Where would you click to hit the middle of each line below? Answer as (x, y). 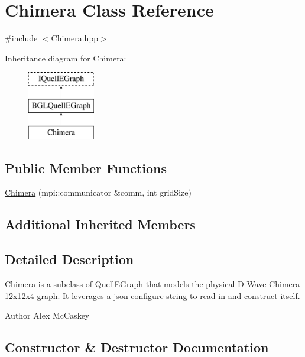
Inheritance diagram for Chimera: (66, 58)
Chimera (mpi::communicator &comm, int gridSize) (98, 192)
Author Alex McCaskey (47, 315)
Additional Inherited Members (100, 224)
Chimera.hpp (74, 38)
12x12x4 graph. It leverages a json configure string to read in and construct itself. (152, 295)
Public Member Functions (86, 168)
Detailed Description (69, 259)
